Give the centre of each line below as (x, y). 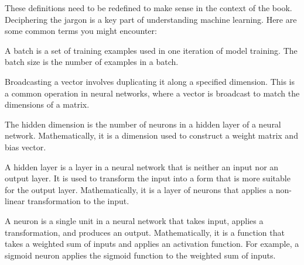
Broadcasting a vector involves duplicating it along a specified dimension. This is (150, 81)
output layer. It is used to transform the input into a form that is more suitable (148, 178)
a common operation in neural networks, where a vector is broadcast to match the (152, 93)
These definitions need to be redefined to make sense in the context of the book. (148, 8)
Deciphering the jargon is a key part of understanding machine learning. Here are (151, 19)
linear (15, 201)
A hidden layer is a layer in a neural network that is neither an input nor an (142, 166)
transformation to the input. (78, 201)
